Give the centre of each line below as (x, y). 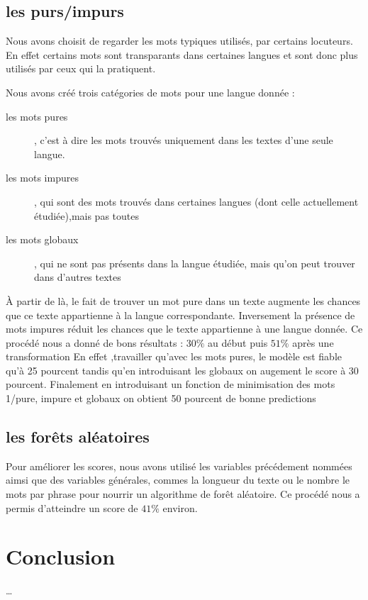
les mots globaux (42, 239)
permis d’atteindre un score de (72, 507)
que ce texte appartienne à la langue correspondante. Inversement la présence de (180, 315)
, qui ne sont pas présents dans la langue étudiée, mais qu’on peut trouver (195, 263)
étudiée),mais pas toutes (87, 215)
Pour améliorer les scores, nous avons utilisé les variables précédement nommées (179, 466)
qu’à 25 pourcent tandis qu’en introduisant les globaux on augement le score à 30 (182, 370)
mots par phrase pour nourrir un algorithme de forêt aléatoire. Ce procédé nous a (183, 494)
